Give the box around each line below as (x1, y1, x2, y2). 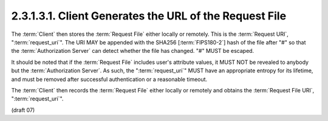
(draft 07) (11, 106, 35, 114)
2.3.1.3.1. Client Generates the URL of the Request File (11, 9, 287, 22)
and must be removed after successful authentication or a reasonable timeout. (11, 75, 208, 83)
